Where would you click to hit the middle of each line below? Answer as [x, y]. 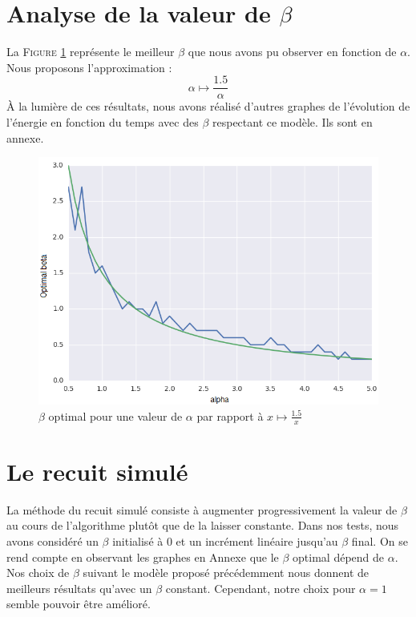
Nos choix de [38, 573]
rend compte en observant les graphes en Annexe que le [143, 557]
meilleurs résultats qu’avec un [79, 588]
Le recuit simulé [97, 471]
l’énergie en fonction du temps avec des [103, 121]
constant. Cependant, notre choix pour [261, 588]
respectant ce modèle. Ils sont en [292, 121]
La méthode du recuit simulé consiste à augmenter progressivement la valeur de [202, 509]
